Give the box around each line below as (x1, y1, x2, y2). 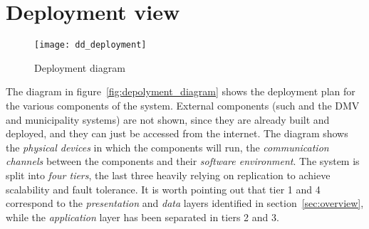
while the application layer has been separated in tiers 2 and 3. (6, 209, 279, 224)
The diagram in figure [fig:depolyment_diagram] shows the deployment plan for (6, 84, 355, 99)
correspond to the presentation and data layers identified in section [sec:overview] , (6, 196, 364, 211)
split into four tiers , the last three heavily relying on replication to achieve (6, 167, 331, 182)
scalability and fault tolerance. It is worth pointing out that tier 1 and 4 (6, 181, 321, 196)
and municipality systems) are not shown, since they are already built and (6, 112, 330, 127)
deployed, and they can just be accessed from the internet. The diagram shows (6, 126, 348, 141)
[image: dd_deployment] (34, 40, 147, 50)
